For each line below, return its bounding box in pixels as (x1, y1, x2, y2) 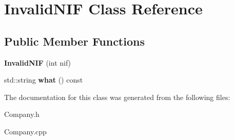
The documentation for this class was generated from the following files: (4, 91, 230, 102)
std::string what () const (4, 74, 83, 85)
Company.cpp (4, 126, 47, 136)
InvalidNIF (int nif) (4, 57, 71, 68)
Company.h (4, 109, 40, 119)
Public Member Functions (4, 33, 145, 49)
